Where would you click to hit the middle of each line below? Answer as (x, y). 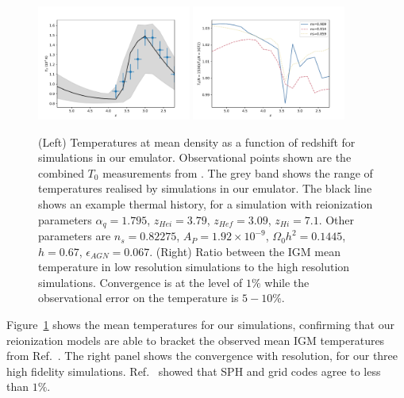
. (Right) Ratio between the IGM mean (245, 251)
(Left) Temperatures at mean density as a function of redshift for (197, 142)
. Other (337, 219)
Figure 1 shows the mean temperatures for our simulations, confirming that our (200, 325)
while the (287, 282)
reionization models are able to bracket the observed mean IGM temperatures (196, 340)
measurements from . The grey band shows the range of (238, 172)
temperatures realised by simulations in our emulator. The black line (205, 188)
